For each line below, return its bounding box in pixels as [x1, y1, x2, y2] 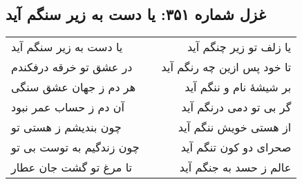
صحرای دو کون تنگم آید [180, 139, 292, 156]
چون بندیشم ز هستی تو [11, 119, 122, 136]
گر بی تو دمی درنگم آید [181, 99, 292, 116]
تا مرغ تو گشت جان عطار [11, 159, 133, 176]
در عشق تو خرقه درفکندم [11, 59, 133, 75]
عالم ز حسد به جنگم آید [179, 159, 292, 176]
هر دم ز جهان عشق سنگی [11, 79, 136, 95]
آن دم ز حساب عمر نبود [11, 99, 124, 116]
